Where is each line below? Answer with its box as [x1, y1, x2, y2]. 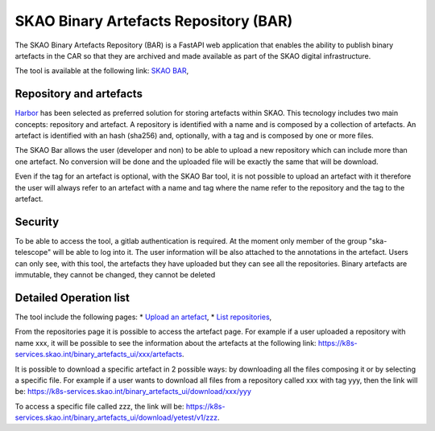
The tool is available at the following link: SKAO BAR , [14, 66, 189, 76]
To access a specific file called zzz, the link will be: [14, 401, 184, 411]
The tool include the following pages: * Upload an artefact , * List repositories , [14, 312, 272, 322]
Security [14, 215, 60, 228]
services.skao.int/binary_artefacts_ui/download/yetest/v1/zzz [14, 413, 217, 422]
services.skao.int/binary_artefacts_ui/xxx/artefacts [14, 350, 183, 359]
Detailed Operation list [14, 290, 130, 305]
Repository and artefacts [14, 87, 143, 101]
